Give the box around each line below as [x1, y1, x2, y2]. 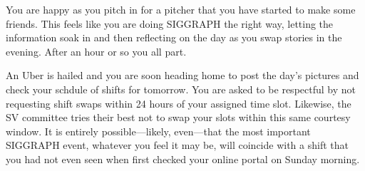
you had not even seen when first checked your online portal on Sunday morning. [6, 151, 360, 166]
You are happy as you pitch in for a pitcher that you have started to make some [6, 2, 356, 16]
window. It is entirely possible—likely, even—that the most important [6, 123, 311, 138]
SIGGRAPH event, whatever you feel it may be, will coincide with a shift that [6, 138, 349, 152]
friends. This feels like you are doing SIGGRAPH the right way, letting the [6, 16, 334, 31]
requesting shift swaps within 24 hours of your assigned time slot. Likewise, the [6, 95, 351, 110]
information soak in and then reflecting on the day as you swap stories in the [6, 30, 342, 45]
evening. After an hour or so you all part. [6, 43, 187, 58]
